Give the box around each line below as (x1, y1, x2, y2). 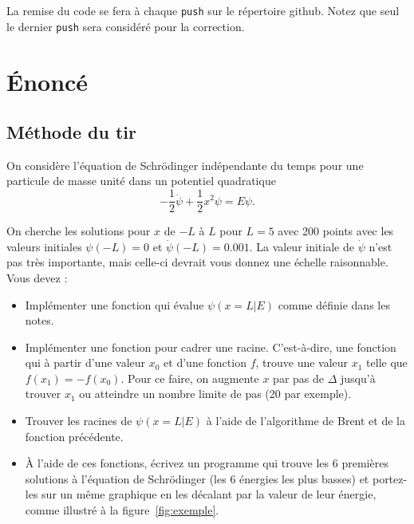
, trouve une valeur (255, 354, 349, 371)
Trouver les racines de (25, 412, 132, 429)
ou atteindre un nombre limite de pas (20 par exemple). (79, 385, 352, 402)
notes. (25, 312, 54, 329)
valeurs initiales (6, 238, 82, 254)
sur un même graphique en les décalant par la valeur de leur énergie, (41, 486, 377, 502)
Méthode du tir (6, 120, 137, 144)
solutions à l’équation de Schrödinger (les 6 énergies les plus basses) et (25, 470, 369, 487)
